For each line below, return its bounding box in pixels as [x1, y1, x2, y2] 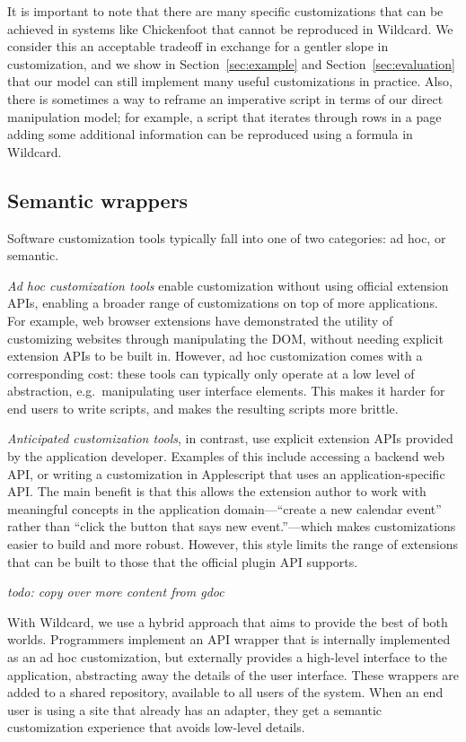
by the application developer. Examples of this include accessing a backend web [7, 447, 445, 466]
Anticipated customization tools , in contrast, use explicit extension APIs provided [7, 429, 453, 448]
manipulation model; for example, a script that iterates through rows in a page [7, 107, 442, 126]
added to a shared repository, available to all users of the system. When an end [7, 683, 444, 702]
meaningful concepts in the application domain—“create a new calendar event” [7, 499, 442, 518]
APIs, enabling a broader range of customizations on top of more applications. [7, 293, 438, 312]
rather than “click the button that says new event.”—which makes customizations [7, 517, 456, 536]
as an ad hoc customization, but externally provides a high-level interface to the [7, 648, 447, 667]
